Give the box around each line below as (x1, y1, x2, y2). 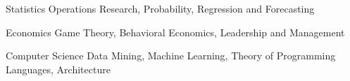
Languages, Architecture (6, 61, 111, 76)
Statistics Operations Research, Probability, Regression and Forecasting (6, 1, 315, 15)
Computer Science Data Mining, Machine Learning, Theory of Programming (6, 48, 336, 63)
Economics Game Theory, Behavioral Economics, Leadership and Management (6, 24, 345, 39)
